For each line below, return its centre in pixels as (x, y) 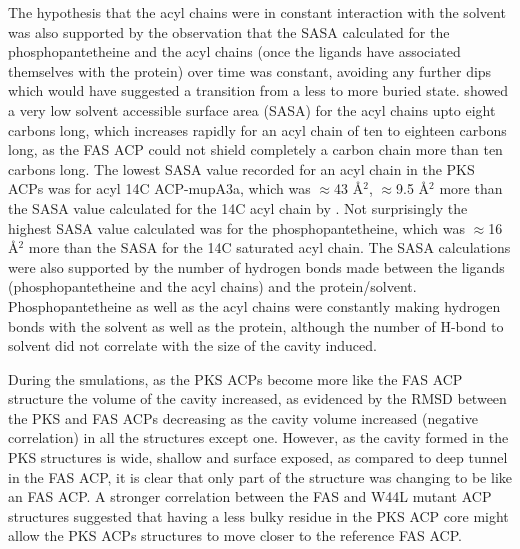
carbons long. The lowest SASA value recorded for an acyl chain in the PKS (241, 168)
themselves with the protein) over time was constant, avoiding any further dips (250, 70)
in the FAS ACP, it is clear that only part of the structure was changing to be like (260, 476)
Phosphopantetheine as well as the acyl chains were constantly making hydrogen (254, 305)
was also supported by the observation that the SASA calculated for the (229, 31)
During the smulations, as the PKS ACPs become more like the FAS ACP (235, 378)
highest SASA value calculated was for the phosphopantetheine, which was (236, 227)
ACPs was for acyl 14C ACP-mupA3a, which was (159, 188)
